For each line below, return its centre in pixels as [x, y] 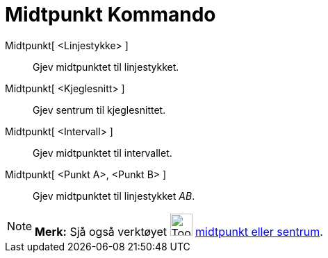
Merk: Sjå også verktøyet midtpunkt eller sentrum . [179, 231]
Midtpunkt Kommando [110, 15]
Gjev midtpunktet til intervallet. [102, 153]
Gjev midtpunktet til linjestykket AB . [114, 196]
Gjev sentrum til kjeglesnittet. [99, 110]
